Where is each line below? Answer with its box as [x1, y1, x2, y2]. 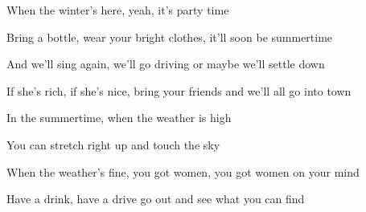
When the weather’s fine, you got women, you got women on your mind [6, 163, 360, 180]
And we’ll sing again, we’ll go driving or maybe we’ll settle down [6, 55, 325, 72]
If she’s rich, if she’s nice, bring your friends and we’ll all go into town [6, 82, 352, 99]
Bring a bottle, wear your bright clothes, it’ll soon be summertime [6, 28, 333, 45]
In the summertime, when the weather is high [6, 109, 232, 126]
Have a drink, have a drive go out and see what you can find [6, 190, 305, 207]
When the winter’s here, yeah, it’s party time [6, 2, 229, 18]
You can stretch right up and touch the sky [6, 136, 220, 153]
